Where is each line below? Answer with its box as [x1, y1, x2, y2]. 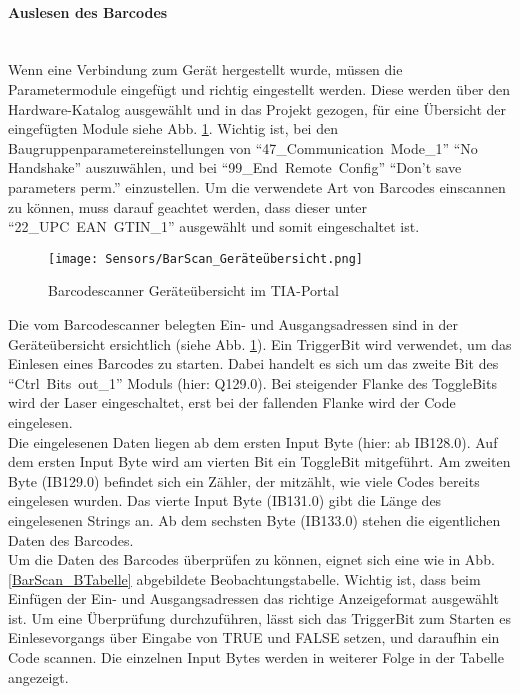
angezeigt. [8, 666, 69, 687]
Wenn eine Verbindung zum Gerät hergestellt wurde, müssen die [8, 59, 403, 80]
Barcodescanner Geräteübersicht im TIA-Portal [48, 280, 339, 301]
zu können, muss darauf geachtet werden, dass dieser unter [8, 196, 368, 217]
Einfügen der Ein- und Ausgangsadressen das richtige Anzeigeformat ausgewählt [8, 588, 500, 609]
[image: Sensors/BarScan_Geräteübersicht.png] [48, 251, 363, 266]
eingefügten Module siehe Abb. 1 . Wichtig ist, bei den [8, 118, 338, 139]
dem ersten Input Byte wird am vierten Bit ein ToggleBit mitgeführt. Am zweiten [8, 451, 511, 472]
